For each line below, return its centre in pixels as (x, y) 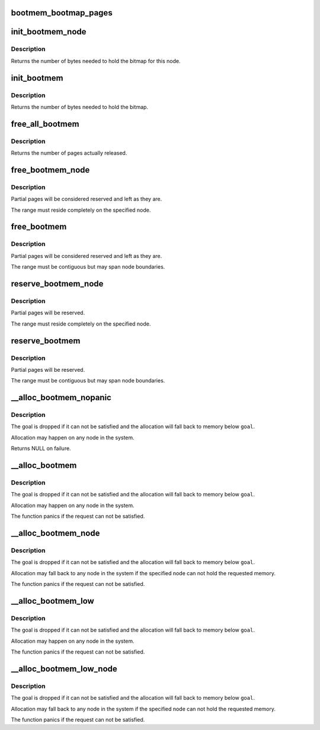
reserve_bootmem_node (57, 284)
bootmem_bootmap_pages (62, 13)
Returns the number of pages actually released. (69, 153)
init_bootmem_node (49, 32)
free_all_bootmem (45, 124)
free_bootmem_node (50, 170)
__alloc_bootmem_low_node (64, 669)
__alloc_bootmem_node (55, 533)
